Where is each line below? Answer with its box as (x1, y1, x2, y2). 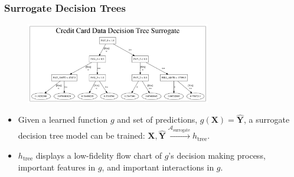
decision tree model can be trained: (18, 129, 145, 142)
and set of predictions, (117, 113, 198, 126)
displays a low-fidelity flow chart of (35, 149, 162, 161)
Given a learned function (18, 113, 108, 126)
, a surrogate (244, 113, 290, 126)
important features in (18, 160, 96, 173)
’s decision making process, (168, 149, 266, 161)
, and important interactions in (102, 160, 214, 173)
